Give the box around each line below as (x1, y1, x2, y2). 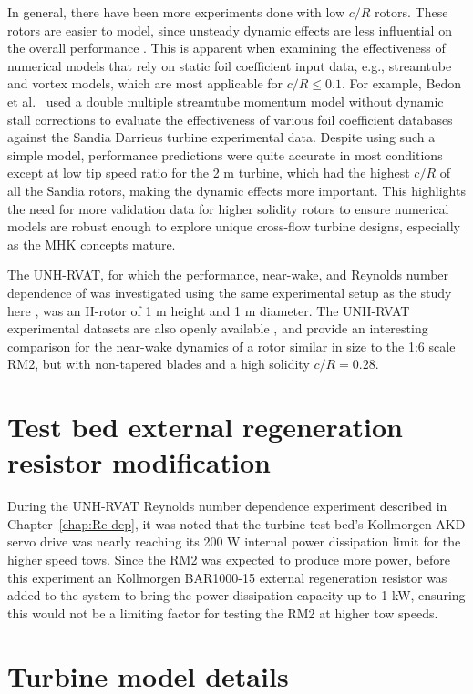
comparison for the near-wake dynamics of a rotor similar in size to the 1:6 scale (7, 336, 456, 355)
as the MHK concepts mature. (7, 234, 176, 253)
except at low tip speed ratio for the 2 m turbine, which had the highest (7, 163, 410, 182)
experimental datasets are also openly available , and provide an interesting (7, 319, 428, 338)
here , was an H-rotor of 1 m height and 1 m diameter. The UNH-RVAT (7, 301, 410, 320)
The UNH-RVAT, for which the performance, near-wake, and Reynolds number (7, 265, 449, 284)
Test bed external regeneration (7, 408, 403, 445)
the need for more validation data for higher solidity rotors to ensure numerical (7, 199, 449, 218)
